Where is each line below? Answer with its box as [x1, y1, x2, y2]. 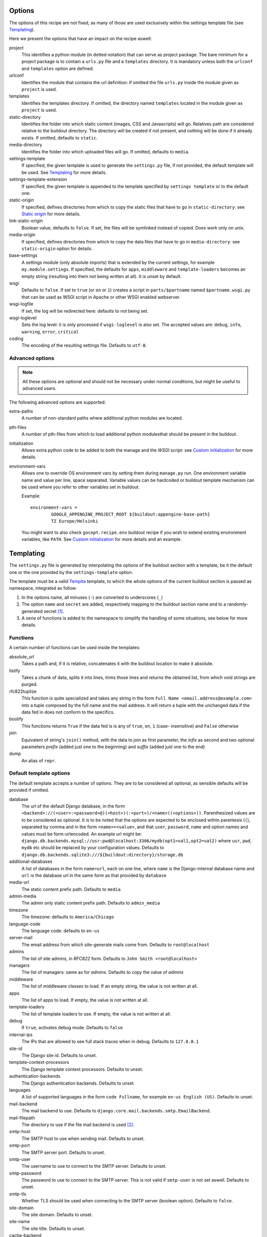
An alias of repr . [21, 758, 56, 763]
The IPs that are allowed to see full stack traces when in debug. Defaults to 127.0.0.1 [21, 1039, 199, 1045]
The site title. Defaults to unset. [21, 1225, 86, 1232]
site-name [9, 1219, 30, 1225]
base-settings [9, 252, 38, 258]
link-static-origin [9, 218, 43, 224]
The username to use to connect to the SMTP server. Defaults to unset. [21, 1163, 167, 1169]
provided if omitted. [9, 787, 49, 793]
